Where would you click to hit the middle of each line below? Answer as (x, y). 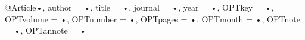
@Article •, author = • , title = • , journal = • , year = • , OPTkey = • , (139, 7)
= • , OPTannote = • (46, 30)
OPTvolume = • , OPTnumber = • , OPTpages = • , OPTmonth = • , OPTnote (152, 19)
